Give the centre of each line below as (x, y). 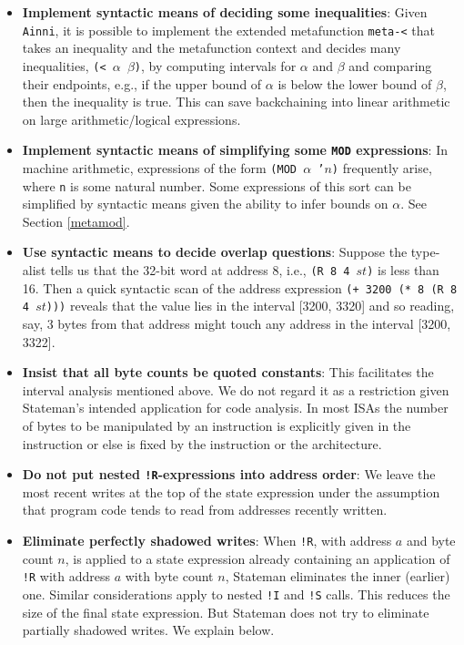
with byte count (169, 576)
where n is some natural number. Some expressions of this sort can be (217, 185)
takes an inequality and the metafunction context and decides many (212, 48)
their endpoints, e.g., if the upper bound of (142, 83)
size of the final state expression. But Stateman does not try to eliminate (226, 612)
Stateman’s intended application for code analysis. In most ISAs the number (235, 408)
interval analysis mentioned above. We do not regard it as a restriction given (236, 389)
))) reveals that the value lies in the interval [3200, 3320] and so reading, (250, 306)
